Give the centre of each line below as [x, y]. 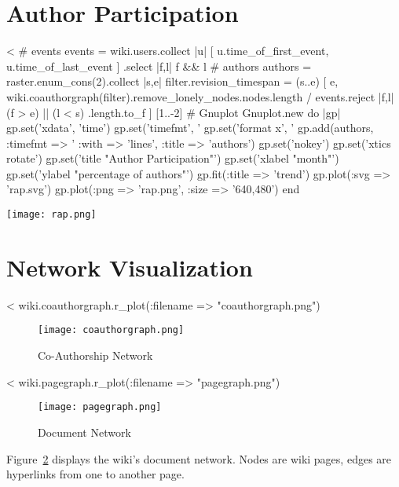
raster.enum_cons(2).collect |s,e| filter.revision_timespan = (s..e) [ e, [172, 81]
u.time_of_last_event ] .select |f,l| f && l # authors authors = [159, 66]
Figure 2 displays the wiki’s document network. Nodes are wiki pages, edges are [199, 458]
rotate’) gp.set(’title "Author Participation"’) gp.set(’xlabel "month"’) [173, 158]
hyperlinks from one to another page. [95, 474]
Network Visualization [130, 267]
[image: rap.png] [51, 215]
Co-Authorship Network [95, 355]
